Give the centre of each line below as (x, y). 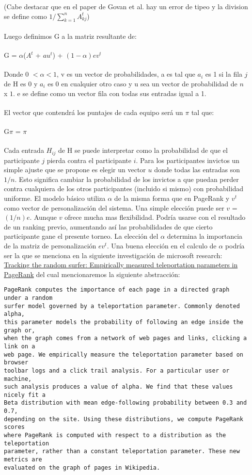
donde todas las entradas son (197, 170)
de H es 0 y (21, 83)
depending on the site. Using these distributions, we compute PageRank (124, 419)
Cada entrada (24, 150)
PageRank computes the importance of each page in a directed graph (117, 290)
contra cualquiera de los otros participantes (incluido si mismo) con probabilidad (124, 188)
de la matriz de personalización (50, 245)
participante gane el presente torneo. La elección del (81, 236)
